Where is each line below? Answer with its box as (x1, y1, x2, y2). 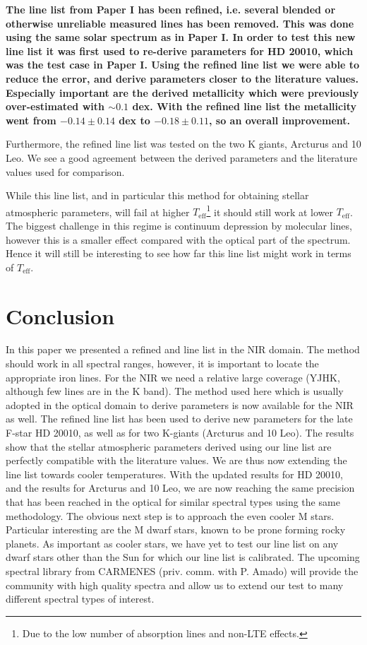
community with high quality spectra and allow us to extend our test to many (6, 577, 344, 592)
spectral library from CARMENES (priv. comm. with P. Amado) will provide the (6, 563, 359, 578)
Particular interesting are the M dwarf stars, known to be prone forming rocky (6, 522, 346, 537)
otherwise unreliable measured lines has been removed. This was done (6, 16, 354, 30)
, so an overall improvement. (208, 112, 350, 127)
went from (6, 112, 56, 127)
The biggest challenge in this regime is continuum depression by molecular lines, (6, 218, 352, 232)
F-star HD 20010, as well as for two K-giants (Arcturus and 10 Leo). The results (6, 425, 354, 440)
